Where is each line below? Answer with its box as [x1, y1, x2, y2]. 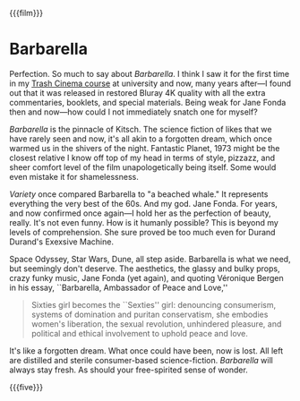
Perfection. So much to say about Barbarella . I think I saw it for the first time [9, 68, 289, 79]
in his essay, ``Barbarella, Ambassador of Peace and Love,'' [9, 282, 228, 293]
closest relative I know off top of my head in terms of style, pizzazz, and [9, 152, 276, 163]
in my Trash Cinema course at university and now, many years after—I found [9, 78, 292, 89]
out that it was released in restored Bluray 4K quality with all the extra [9, 87, 266, 98]
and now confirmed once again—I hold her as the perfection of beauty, [9, 208, 271, 218]
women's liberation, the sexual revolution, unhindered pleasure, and [30, 318, 282, 329]
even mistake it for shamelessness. [9, 171, 139, 182]
